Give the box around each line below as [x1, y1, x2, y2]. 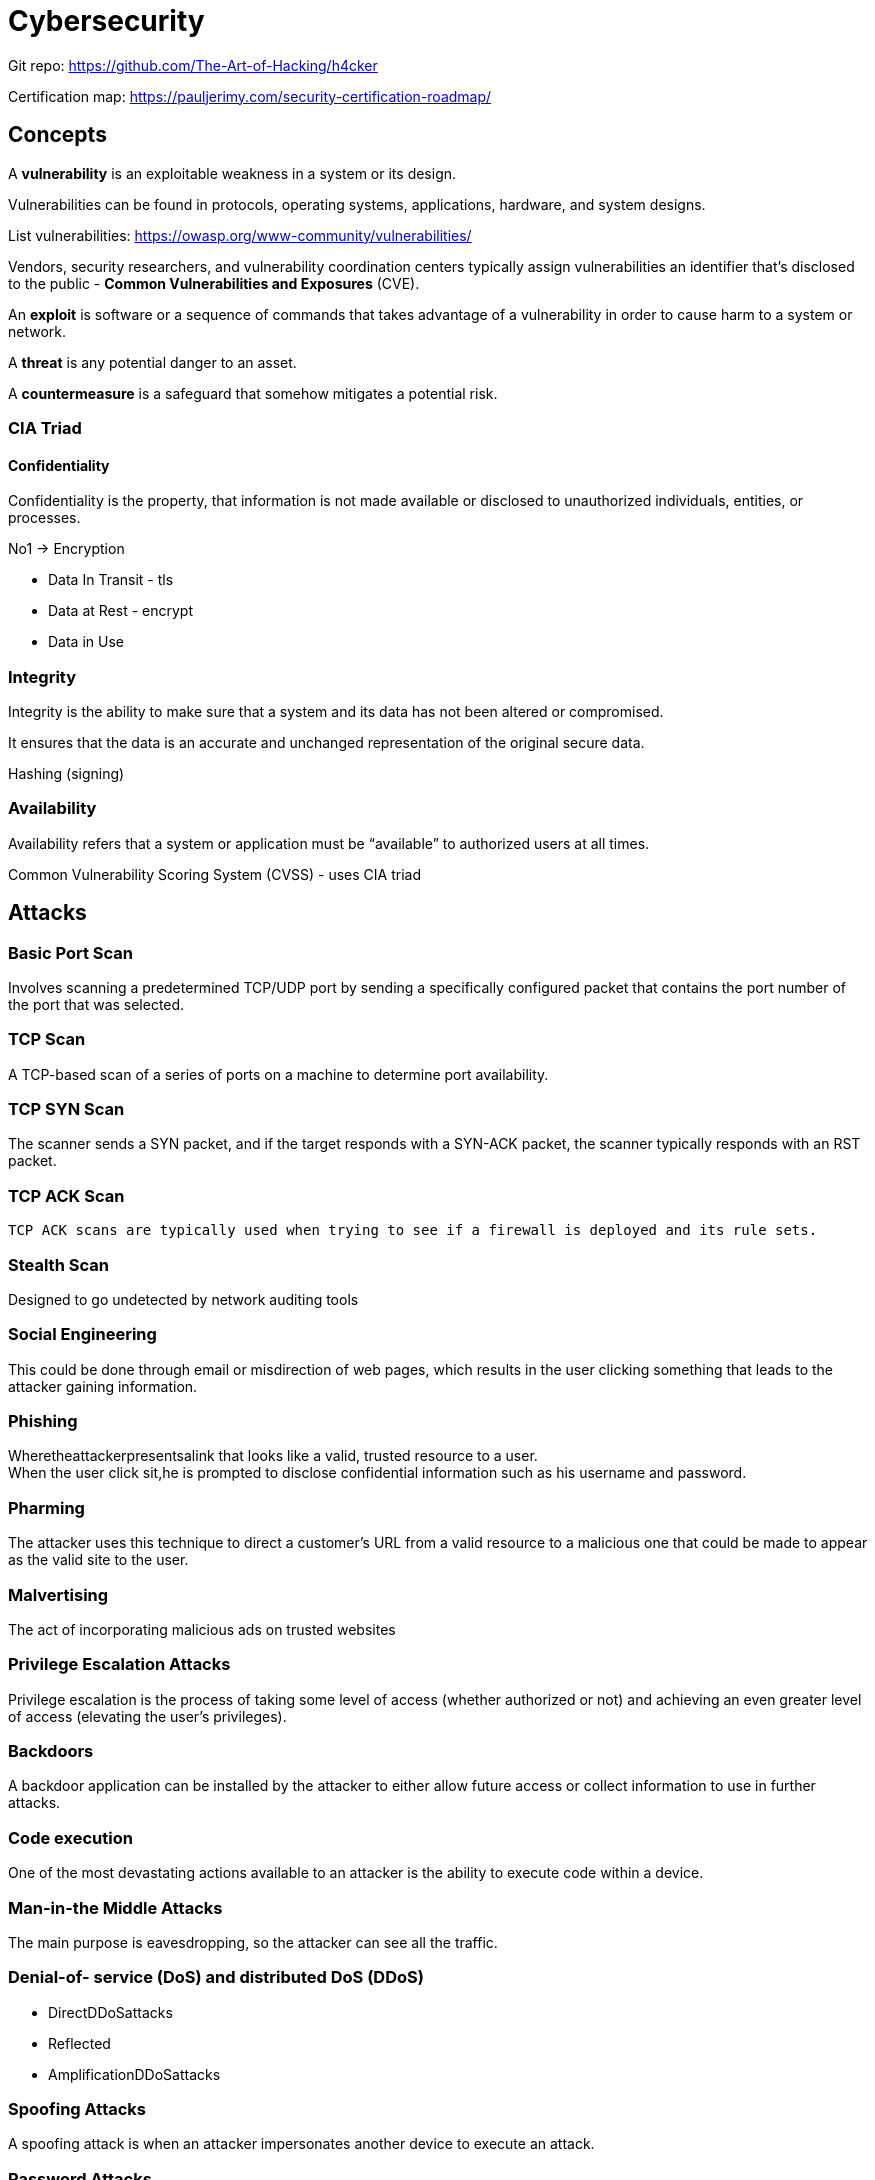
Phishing [8, 1411, 78, 1432]
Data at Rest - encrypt [48, 602, 193, 620]
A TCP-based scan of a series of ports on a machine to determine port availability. [8, 1065, 549, 1083]
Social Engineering [8, 1324, 157, 1345]
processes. [8, 509, 81, 527]
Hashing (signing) [8, 764, 125, 782]
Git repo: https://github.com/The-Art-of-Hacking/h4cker [8, 56, 378, 74]
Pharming [8, 1497, 85, 1518]
